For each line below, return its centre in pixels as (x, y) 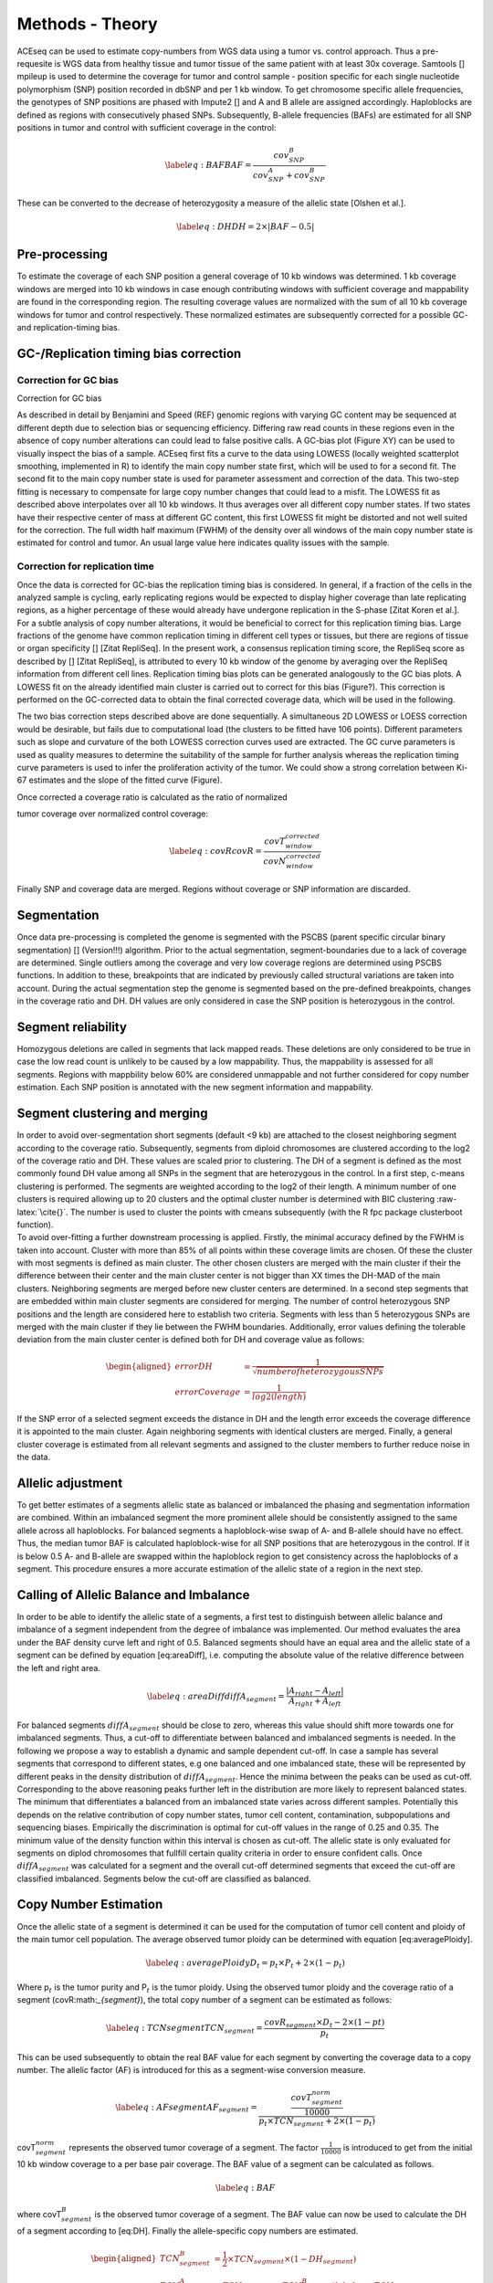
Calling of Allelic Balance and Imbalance (133, 1595)
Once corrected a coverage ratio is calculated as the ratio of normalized (152, 797)
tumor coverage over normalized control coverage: (113, 814)
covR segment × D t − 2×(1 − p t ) (325, 2024)
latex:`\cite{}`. (42, 1212)
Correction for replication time (85, 566)
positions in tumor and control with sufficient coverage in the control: (147, 127)
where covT (39, 2215)
